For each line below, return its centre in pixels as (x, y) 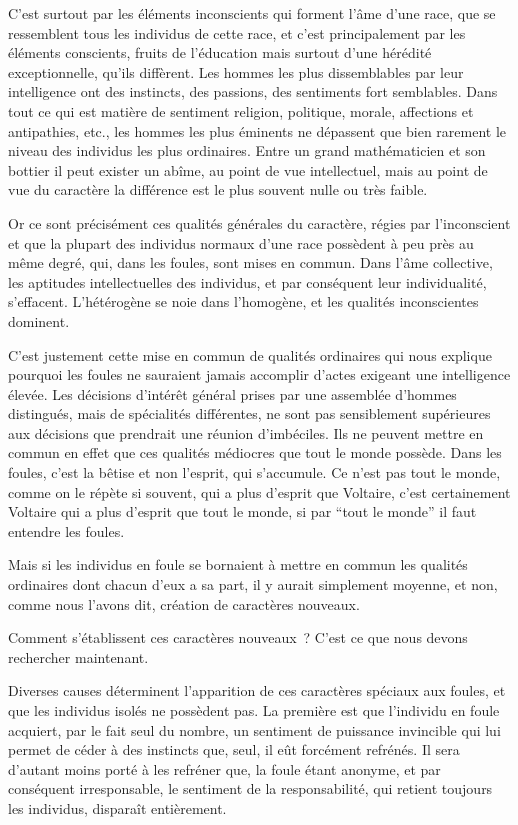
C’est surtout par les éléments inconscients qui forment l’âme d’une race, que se (252, 13)
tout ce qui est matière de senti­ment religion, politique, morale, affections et (241, 110)
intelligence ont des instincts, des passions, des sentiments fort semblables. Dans (253, 91)
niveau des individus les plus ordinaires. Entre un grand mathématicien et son (247, 150)
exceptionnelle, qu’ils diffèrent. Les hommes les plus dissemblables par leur (236, 71)
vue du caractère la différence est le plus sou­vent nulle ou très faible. (218, 189)
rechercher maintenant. (78, 656)
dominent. (39, 320)
